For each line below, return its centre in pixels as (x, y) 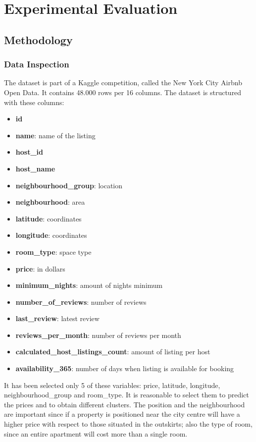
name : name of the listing (55, 135)
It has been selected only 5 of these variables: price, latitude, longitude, (112, 385)
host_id (29, 152)
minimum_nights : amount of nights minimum (89, 285)
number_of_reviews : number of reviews (81, 302)
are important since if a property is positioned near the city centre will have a (122, 414)
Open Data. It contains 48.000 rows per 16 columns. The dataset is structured (123, 92)
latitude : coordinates (49, 218)
